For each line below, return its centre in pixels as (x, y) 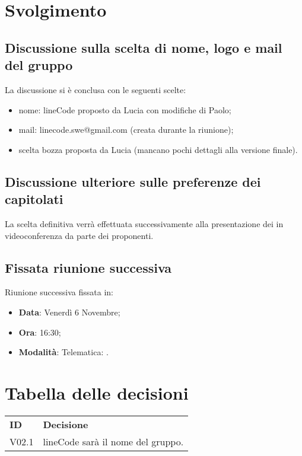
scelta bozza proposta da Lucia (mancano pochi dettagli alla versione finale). (158, 149)
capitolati (34, 199)
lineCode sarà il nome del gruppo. (113, 441)
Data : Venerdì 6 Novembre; (69, 312)
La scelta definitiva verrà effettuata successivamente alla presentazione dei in (144, 223)
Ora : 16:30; (40, 332)
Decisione (66, 424)
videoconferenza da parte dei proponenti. (79, 235)
